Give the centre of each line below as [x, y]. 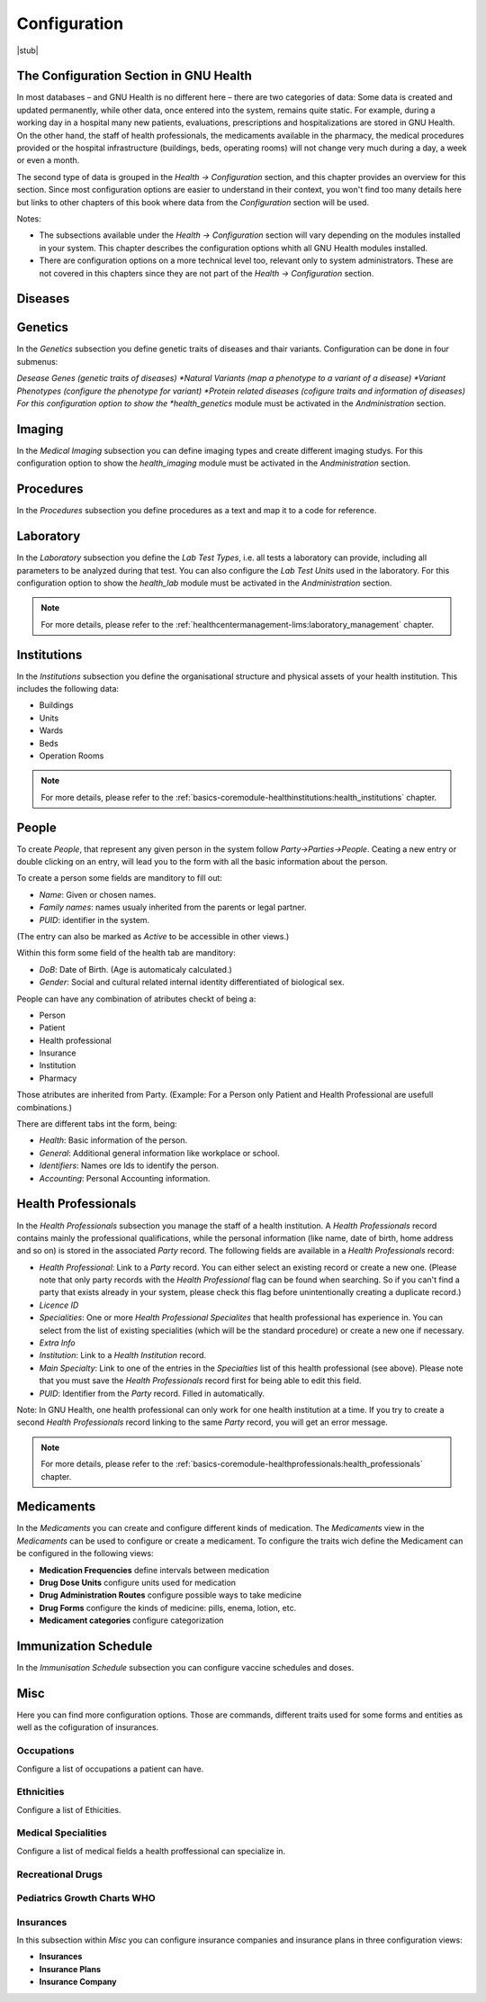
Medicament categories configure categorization [131, 1620]
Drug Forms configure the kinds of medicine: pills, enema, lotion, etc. [168, 1608]
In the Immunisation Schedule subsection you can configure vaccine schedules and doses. [185, 1668]
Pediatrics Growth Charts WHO [86, 1898]
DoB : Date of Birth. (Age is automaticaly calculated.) [136, 969]
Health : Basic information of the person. [113, 1140]
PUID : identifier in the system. [94, 919]
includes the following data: [68, 688]
